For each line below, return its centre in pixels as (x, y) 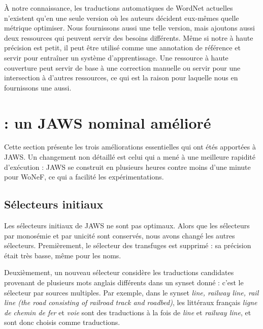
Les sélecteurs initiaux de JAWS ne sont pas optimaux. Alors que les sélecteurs (127, 226)
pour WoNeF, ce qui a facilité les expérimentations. (84, 177)
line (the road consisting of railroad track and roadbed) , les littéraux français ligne (131, 302)
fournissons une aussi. (38, 87)
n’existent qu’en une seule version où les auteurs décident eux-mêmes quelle (122, 18)
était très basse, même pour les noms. (63, 255)
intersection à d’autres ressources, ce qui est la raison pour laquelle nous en (121, 78)
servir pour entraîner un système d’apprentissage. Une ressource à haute (116, 57)
